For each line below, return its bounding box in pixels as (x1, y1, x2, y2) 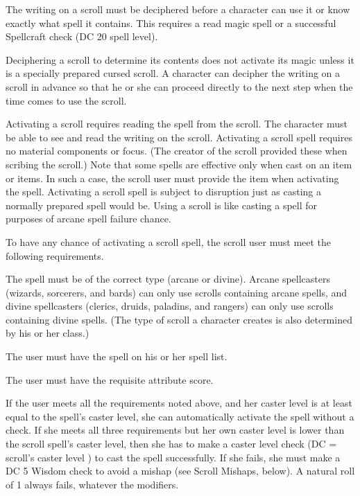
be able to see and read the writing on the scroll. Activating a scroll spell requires (6, 130, 352, 144)
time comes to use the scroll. (6, 93, 127, 107)
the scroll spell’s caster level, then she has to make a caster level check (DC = (6, 436, 337, 451)
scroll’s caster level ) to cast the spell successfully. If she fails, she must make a (6, 450, 341, 464)
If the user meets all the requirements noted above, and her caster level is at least (6, 396, 352, 410)
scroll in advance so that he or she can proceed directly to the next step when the (6, 79, 353, 94)
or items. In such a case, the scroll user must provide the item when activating (6, 170, 339, 185)
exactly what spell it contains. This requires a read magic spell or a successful (6, 15, 336, 30)
